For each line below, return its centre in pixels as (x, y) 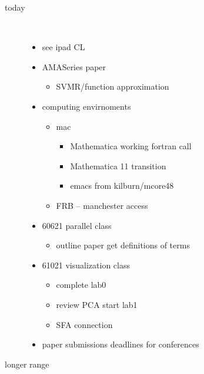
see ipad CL (63, 47)
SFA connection (84, 324)
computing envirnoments (86, 106)
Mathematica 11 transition (118, 165)
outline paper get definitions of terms (123, 245)
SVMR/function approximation (113, 86)
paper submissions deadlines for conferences (121, 344)
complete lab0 (81, 285)
